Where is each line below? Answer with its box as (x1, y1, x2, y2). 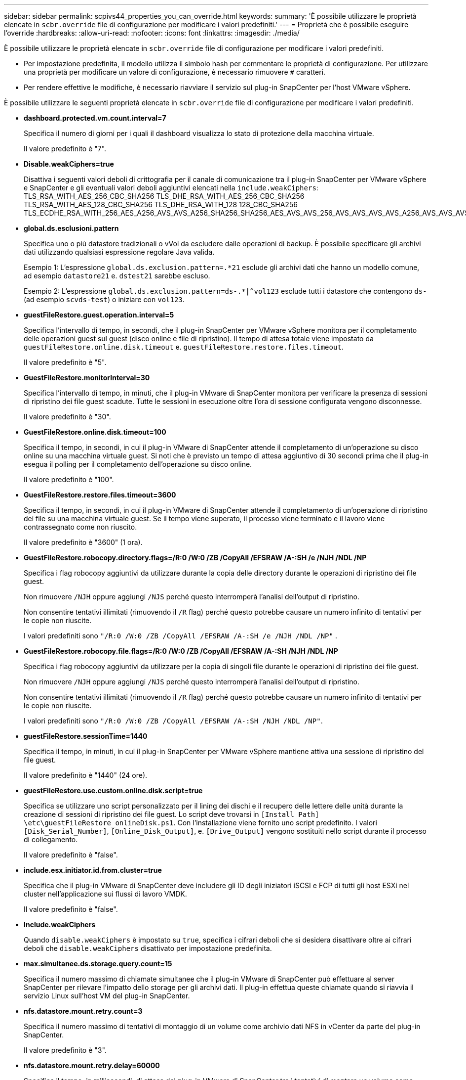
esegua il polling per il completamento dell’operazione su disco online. (24, 460, 252, 468)
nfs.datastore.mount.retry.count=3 (24, 1007, 143, 1015)
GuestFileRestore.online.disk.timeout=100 (24, 428, 166, 436)
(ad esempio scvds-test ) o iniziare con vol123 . (24, 295, 185, 304)
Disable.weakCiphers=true (24, 160, 114, 168)
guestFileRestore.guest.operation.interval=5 (24, 311, 174, 319)
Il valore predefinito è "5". (24, 358, 107, 366)
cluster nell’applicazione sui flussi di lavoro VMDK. (24, 890, 187, 898)
